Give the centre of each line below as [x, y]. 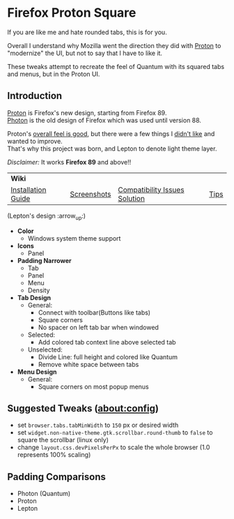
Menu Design [37, 372]
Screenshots [91, 194]
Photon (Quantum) [44, 494]
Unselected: [45, 349]
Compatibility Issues [151, 190]
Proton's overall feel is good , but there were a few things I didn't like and [111, 133]
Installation [29, 190]
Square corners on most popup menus [93, 386]
